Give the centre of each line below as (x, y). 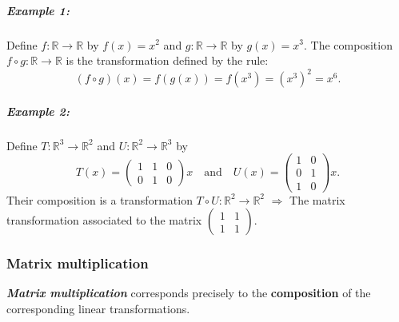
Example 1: (38, 10)
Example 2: (38, 111)
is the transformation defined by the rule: (167, 60)
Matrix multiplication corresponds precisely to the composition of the (189, 293)
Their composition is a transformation (100, 199)
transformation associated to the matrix (104, 220)
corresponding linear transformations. (98, 308)
